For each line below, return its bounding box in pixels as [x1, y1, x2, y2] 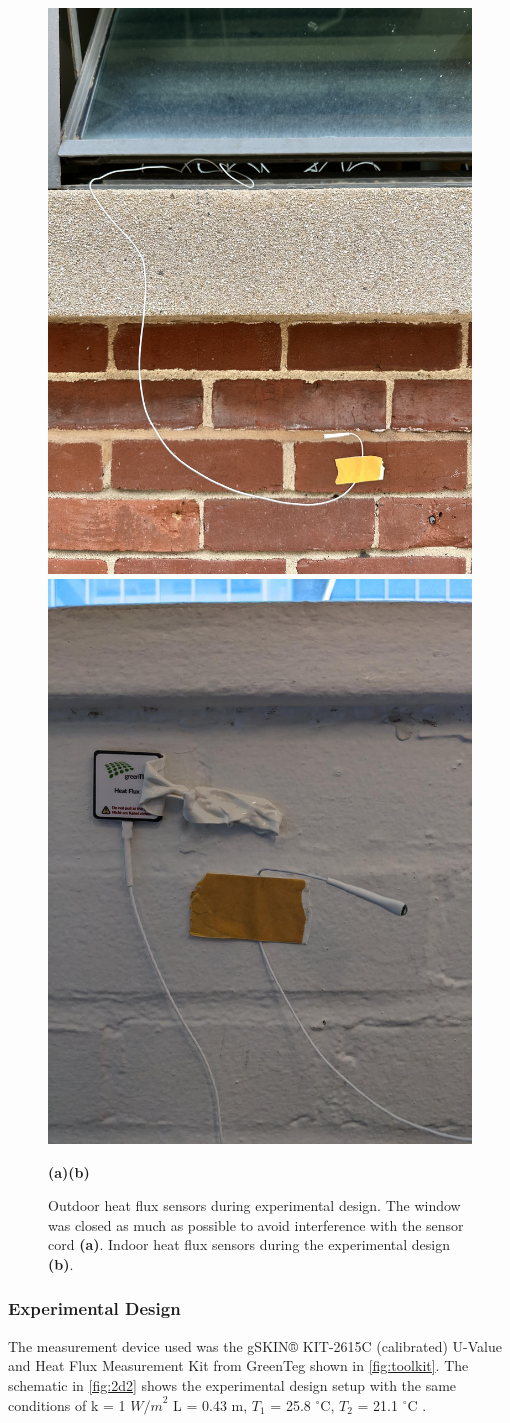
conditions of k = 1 [8, 1394, 126, 1415]
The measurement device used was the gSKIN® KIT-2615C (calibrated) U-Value [8, 1335, 502, 1356]
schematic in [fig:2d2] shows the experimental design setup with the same [8, 1374, 457, 1395]
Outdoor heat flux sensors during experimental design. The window [48, 1195, 461, 1216]
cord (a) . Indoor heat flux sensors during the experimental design [48, 1234, 450, 1255]
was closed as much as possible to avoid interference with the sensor [48, 1214, 464, 1235]
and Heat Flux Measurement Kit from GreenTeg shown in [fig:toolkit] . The [8, 1355, 469, 1376]
